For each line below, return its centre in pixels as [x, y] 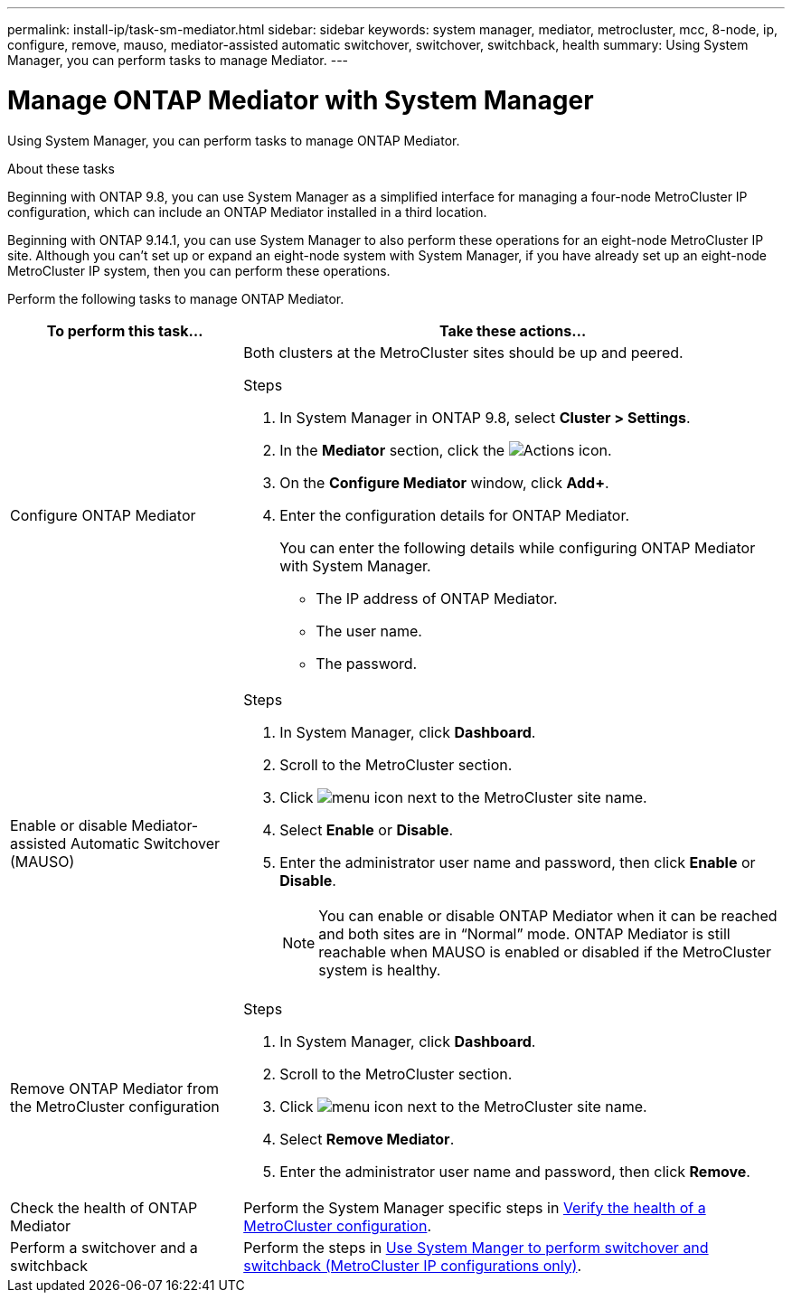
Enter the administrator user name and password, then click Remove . [515, 1171]
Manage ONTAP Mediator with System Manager [301, 100]
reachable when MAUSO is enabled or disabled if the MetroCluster [545, 951]
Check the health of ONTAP [104, 1207]
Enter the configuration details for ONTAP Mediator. [455, 515]
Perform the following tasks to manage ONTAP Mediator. [176, 298]
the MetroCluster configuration [115, 1106]
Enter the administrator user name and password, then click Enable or [518, 862]
